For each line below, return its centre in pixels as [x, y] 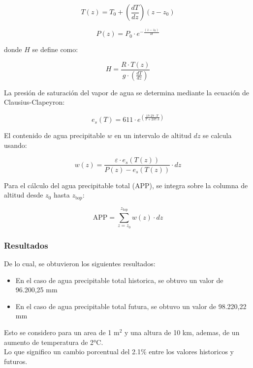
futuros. [16, 361]
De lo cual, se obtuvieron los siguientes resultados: [80, 264]
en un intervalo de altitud [153, 135]
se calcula [217, 135]
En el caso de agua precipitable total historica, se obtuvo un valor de [119, 280]
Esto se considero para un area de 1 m [62, 332]
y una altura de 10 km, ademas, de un [182, 332]
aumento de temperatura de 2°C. [54, 342]
